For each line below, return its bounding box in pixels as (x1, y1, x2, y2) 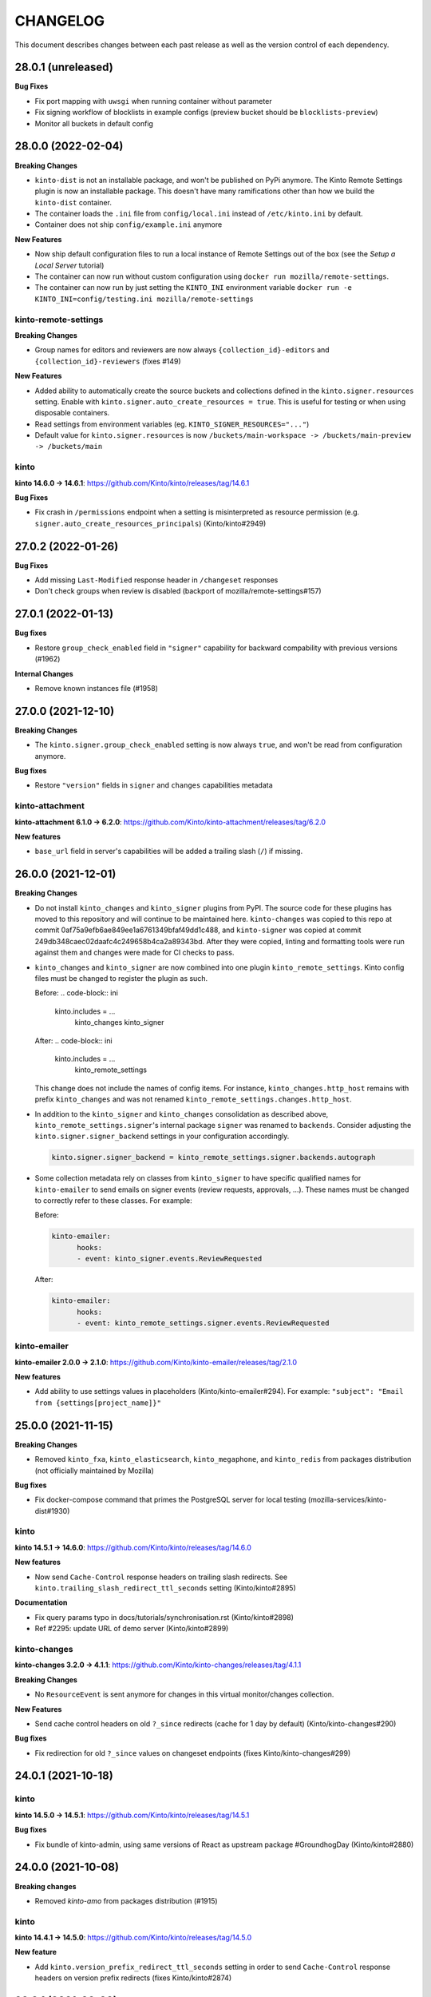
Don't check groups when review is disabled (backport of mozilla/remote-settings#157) (34, 586, 322, 596)
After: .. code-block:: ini (34, 1035, 113, 1046)
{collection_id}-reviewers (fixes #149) (34, 356, 181, 366)
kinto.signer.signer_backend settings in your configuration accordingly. (34, 1131, 290, 1141)
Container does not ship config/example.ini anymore (34, 220, 223, 229)
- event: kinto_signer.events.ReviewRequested (77, 1254, 263, 1264)
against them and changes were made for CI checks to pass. (34, 947, 235, 958)
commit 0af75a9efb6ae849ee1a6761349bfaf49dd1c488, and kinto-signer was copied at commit (34, 925, 362, 935)
